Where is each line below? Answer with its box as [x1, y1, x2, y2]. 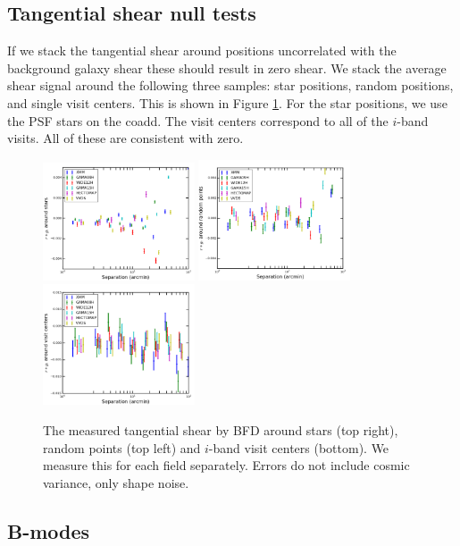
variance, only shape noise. [43, 473, 189, 491]
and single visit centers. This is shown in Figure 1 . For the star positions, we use [7, 93, 447, 112]
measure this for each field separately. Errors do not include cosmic [43, 456, 410, 475]
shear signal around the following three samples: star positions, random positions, [7, 76, 454, 95]
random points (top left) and [43, 438, 201, 457]
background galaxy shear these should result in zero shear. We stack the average [7, 58, 447, 77]
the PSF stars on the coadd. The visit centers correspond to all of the [7, 111, 389, 130]
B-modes [7, 517, 90, 544]
